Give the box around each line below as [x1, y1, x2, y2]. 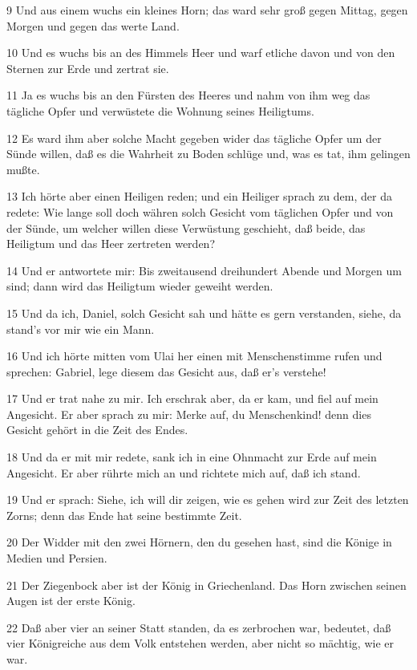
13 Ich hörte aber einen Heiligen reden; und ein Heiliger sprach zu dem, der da [6, 188, 392, 205]
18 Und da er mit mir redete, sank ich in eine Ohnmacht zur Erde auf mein [6, 449, 377, 465]
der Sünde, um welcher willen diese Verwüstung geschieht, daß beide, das [6, 219, 366, 236]
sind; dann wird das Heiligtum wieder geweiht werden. [6, 278, 273, 294]
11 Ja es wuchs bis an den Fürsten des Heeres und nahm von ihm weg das [6, 87, 370, 104]
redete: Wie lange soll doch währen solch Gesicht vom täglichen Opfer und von [6, 203, 394, 220]
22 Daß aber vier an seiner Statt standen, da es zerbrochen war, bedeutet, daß [6, 619, 391, 635]
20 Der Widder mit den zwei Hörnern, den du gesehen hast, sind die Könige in [6, 534, 392, 550]
